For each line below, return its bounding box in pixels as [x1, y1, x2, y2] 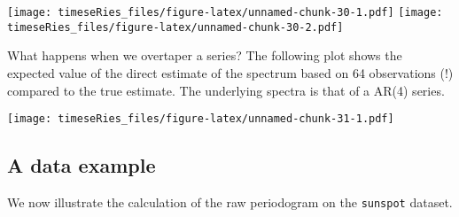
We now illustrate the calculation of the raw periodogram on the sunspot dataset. [7, 192, 453, 211]
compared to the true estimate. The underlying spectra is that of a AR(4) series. [7, 81, 445, 99]
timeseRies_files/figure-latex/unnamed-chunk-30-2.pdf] [7, 20, 344, 34]
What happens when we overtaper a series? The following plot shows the [7, 46, 402, 65]
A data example [7, 151, 156, 179]
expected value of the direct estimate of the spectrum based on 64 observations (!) [7, 63, 454, 81]
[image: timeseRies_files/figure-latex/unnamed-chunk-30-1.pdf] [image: [7, 6, 443, 19]
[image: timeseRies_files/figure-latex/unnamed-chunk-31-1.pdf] [7, 112, 394, 126]
